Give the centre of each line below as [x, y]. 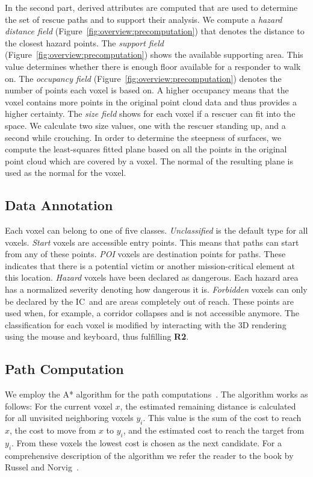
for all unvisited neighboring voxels [69, 418]
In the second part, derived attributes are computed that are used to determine [151, 7]
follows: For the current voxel [59, 406]
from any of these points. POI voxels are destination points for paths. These [145, 254]
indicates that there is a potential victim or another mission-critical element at [150, 265]
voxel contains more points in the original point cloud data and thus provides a [151, 101]
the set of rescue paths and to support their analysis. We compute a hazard [144, 19]
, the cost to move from [53, 430]
